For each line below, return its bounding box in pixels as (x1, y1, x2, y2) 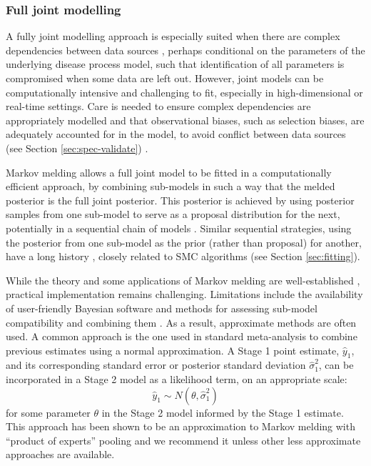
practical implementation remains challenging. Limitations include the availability (6, 287, 363, 302)
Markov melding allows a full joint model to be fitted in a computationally (6, 164, 332, 179)
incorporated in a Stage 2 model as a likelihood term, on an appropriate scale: (6, 372, 347, 387)
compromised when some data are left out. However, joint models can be (6, 71, 324, 85)
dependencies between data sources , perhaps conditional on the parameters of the (6, 42, 365, 57)
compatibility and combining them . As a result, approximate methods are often (6, 314, 357, 329)
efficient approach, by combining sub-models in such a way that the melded (6, 179, 335, 194)
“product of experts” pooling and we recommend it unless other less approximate (6, 432, 361, 447)
